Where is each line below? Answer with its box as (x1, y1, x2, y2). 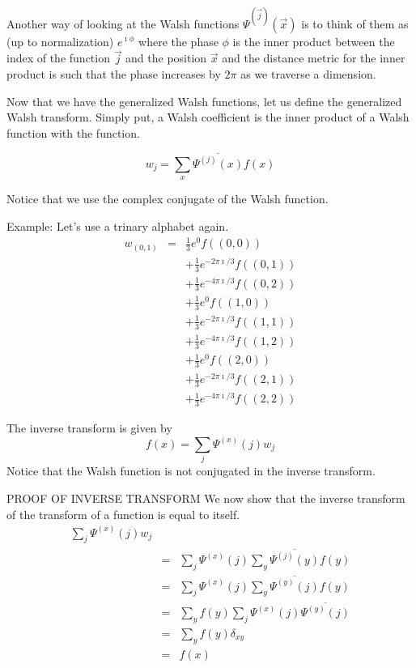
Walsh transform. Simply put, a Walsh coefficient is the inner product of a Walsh (6, 108, 410, 126)
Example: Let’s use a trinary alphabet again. (6, 217, 229, 234)
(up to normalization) (6, 32, 114, 49)
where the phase (138, 32, 219, 49)
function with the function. (6, 124, 140, 141)
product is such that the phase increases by (6, 65, 221, 82)
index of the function (6, 49, 110, 66)
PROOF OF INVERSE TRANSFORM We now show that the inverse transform (6, 489, 405, 506)
